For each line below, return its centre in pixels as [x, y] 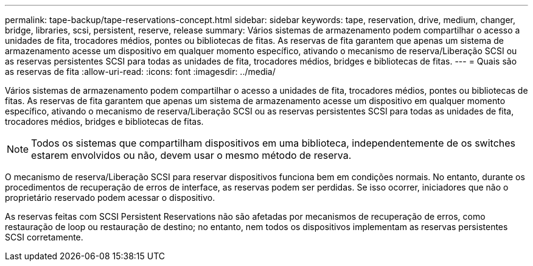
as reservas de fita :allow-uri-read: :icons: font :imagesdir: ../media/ [140, 72]
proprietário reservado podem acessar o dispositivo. [110, 198]
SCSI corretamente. [44, 237]
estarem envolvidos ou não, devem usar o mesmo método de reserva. [191, 155]
